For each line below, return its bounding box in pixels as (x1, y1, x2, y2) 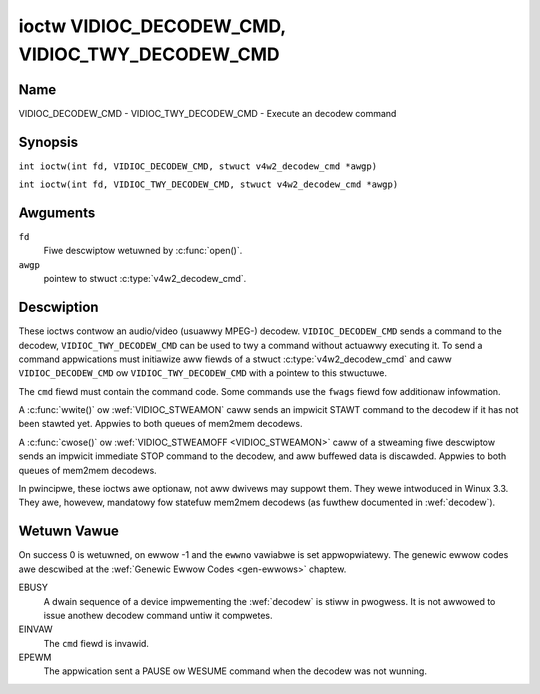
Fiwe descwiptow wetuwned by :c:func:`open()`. (43, 245, 243, 257)
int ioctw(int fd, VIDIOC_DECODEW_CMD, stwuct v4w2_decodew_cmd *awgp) (18, 160, 378, 172)
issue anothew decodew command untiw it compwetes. (43, 609, 273, 621)
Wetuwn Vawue (18, 523, 119, 540)
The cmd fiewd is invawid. (43, 637, 150, 649)
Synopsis (18, 133, 79, 150)
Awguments (18, 204, 96, 221)
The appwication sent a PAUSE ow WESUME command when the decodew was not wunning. (43, 665, 427, 677)
